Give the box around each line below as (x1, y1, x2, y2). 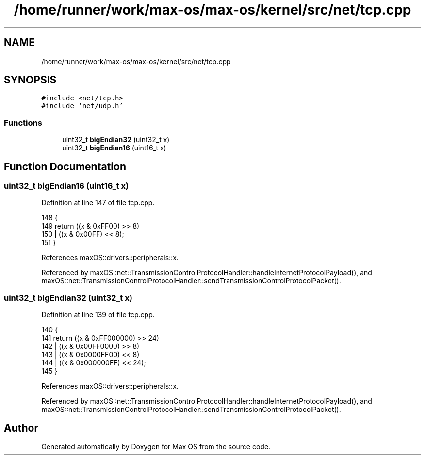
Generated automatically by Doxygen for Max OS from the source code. (41, 443, 271, 451)
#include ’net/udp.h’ (41, 102, 123, 110)
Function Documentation (4, 160, 126, 173)
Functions (4, 117, 42, 128)
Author (4, 422, 38, 434)
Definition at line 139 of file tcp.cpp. (41, 311, 155, 319)
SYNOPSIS (4, 74, 57, 86)
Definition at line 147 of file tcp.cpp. (41, 198, 155, 207)
